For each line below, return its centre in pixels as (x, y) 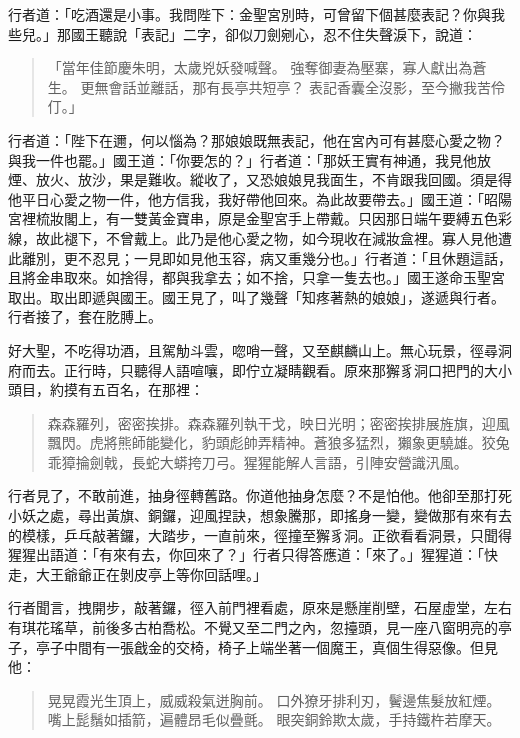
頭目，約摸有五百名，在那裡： (106, 389)
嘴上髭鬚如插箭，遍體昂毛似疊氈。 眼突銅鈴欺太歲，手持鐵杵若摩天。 (274, 719)
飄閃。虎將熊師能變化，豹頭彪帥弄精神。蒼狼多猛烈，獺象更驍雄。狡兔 (278, 442)
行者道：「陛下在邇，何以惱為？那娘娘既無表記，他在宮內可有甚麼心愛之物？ (256, 139)
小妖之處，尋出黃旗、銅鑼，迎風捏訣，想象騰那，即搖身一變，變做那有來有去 (260, 515)
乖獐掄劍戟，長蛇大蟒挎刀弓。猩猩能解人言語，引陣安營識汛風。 (257, 461)
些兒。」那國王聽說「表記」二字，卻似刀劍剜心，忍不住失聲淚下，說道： (242, 33)
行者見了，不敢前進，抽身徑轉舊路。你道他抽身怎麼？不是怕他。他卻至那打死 (260, 495)
